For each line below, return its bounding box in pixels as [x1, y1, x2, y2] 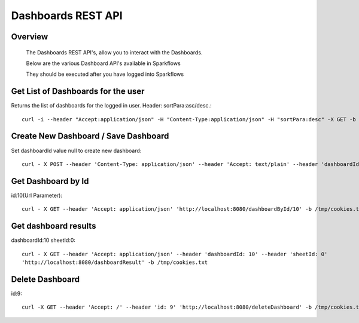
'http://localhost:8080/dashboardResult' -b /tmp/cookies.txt [22, 259, 208, 266]
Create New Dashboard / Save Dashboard [11, 131, 169, 141]
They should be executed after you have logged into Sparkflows [26, 70, 184, 78]
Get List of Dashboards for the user [11, 87, 145, 97]
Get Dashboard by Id [11, 176, 89, 186]
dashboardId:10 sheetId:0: [11, 236, 76, 244]
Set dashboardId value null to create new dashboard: [11, 147, 142, 154]
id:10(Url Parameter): [11, 192, 63, 199]
